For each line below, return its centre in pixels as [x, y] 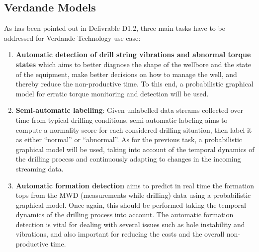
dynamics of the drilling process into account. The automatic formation [125, 214]
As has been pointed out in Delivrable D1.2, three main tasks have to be [115, 28]
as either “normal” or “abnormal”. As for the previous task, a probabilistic [129, 139]
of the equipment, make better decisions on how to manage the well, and [126, 74]
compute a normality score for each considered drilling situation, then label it [134, 129]
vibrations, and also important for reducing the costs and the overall [120, 234]
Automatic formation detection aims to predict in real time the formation [135, 185]
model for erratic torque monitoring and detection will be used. [112, 93]
